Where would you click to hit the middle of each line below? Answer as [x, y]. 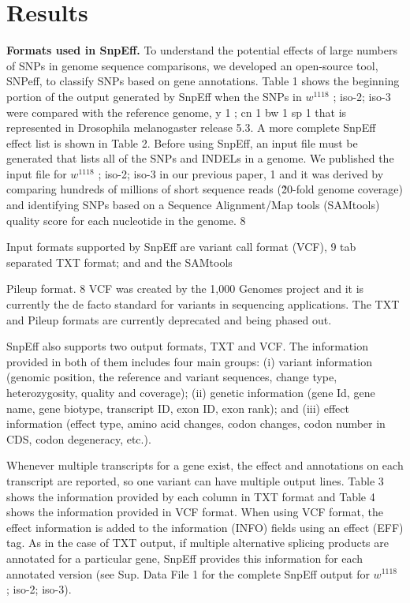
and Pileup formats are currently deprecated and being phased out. [169, 319]
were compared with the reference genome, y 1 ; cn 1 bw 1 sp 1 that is [177, 112]
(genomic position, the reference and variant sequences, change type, [172, 377]
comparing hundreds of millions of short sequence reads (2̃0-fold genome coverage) [205, 189]
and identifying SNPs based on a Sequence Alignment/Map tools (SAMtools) [193, 205]
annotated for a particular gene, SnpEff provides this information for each [185, 558]
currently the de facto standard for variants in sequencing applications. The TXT [203, 304]
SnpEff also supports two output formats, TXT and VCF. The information [187, 346]
